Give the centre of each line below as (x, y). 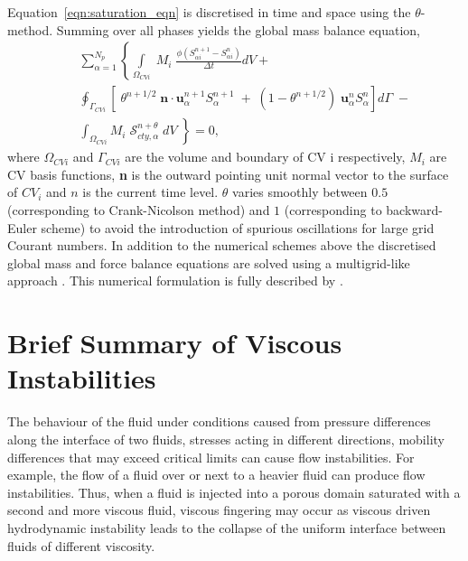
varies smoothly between (300, 192)
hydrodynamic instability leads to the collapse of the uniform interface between (227, 527)
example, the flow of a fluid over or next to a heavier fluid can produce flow (216, 475)
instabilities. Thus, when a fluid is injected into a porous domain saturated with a (234, 492)
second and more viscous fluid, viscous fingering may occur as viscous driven (219, 510)
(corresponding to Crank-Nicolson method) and (139, 210)
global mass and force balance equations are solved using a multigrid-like (209, 262)
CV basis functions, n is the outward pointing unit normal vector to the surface (228, 174)
